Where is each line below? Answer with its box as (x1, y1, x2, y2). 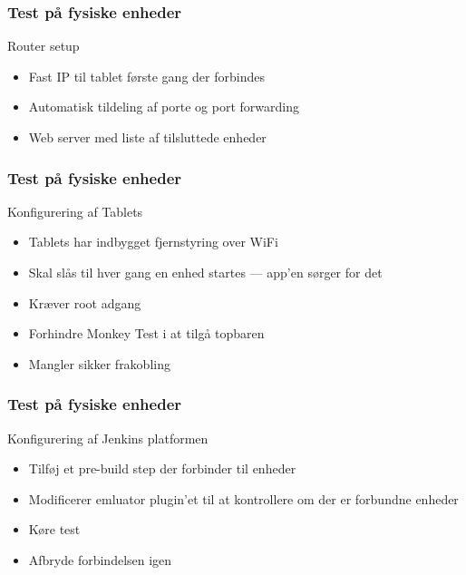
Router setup (7, 36, 80, 55)
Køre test (28, 520, 81, 539)
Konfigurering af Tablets (7, 201, 143, 220)
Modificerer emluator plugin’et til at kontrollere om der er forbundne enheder (28, 489, 459, 508)
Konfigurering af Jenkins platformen (7, 428, 209, 447)
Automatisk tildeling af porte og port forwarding (28, 97, 299, 116)
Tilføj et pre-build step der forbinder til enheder (28, 459, 296, 478)
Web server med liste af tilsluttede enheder (28, 128, 267, 146)
